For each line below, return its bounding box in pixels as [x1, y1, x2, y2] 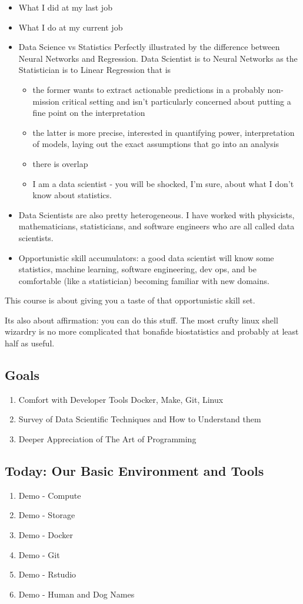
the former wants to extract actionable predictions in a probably [32, 83, 265, 95]
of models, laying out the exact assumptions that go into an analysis [32, 138, 279, 150]
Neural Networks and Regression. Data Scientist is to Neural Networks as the [18, 52, 298, 64]
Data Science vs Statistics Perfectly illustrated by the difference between [18, 41, 280, 53]
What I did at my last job [18, 1, 112, 13]
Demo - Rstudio [18, 568, 76, 580]
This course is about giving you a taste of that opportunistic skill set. [5, 294, 255, 306]
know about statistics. [32, 189, 112, 201]
